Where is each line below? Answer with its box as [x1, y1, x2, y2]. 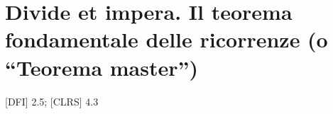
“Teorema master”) [5, 52, 199, 81]
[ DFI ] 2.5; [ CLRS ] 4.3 [5, 93, 99, 108]
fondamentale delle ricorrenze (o [5, 25, 328, 54]
